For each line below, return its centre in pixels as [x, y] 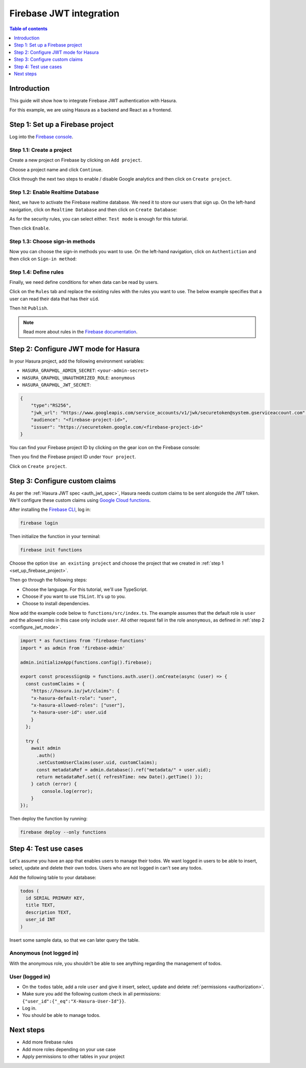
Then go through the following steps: [48, 580]
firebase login [39, 523]
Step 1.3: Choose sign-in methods [52, 241]
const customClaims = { [55, 684]
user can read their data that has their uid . [54, 299]
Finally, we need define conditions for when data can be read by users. [84, 282]
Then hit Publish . [29, 308]
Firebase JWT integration [65, 13]
